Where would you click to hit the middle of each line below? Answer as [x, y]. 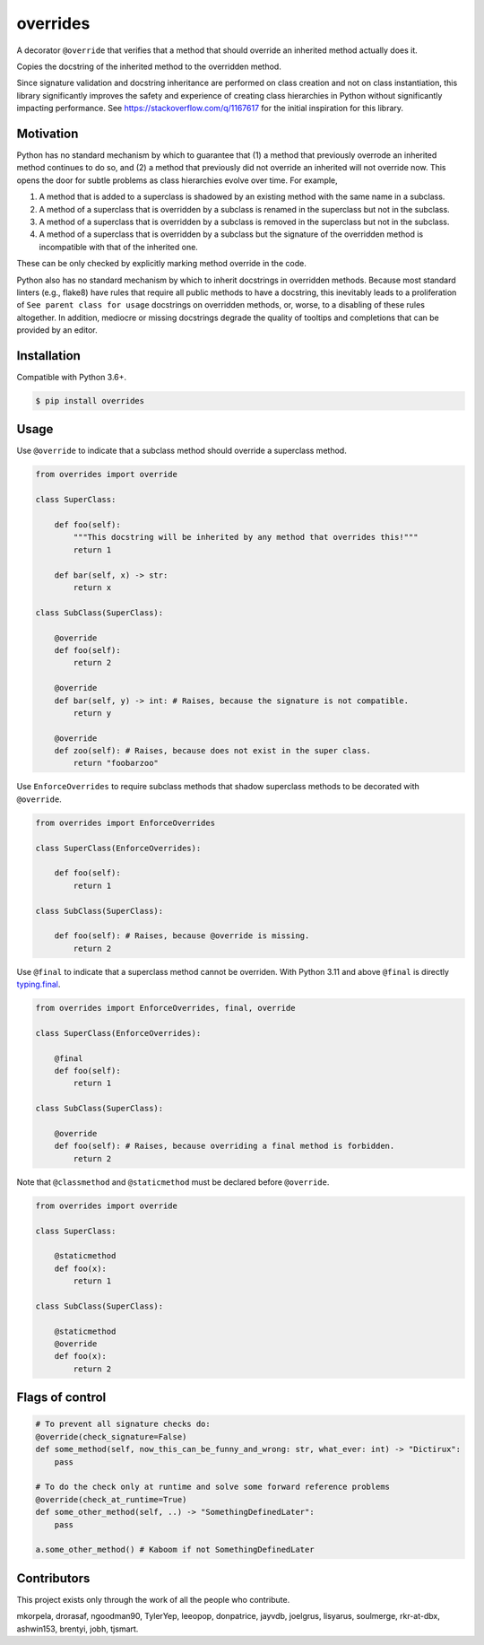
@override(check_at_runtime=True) [111, 1499]
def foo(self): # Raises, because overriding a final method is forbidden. [225, 1146]
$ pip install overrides [90, 400]
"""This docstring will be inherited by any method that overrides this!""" [246, 537]
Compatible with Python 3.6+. [72, 377]
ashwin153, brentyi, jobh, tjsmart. [78, 1629]
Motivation [48, 133]
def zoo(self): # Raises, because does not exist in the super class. [213, 751]
